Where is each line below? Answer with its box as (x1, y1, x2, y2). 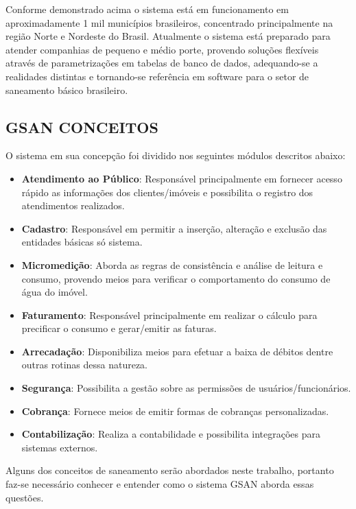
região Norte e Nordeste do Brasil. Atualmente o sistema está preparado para (5, 29, 331, 43)
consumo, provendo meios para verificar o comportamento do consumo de (21, 271, 331, 285)
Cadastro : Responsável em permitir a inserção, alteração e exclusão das (21, 221, 327, 235)
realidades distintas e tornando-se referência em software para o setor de (5, 69, 309, 83)
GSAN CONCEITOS (5, 116, 158, 137)
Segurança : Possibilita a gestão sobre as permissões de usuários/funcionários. (21, 381, 351, 395)
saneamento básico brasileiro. (5, 82, 128, 97)
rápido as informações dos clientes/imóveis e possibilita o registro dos (21, 185, 313, 199)
